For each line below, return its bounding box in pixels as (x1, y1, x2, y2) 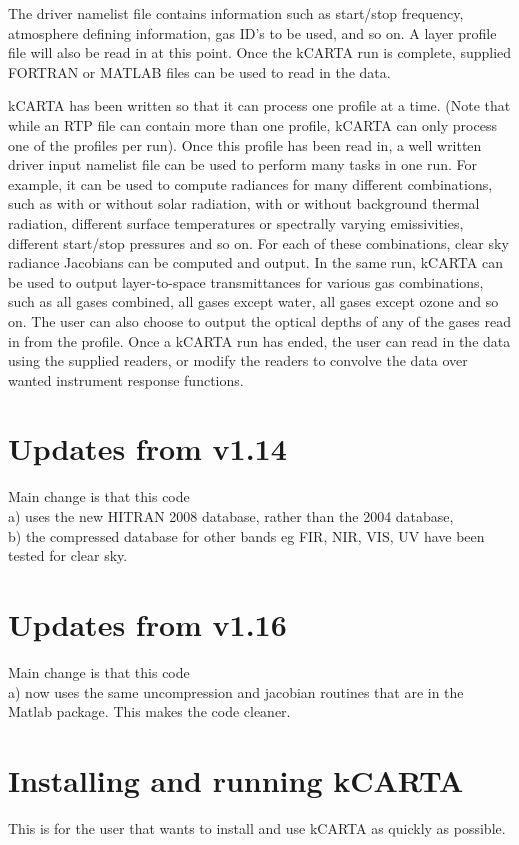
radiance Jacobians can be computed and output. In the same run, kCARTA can (8, 252, 503, 273)
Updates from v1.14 (8, 428, 287, 469)
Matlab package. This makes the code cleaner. (8, 701, 291, 722)
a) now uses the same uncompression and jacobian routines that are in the (8, 681, 464, 702)
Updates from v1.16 (8, 603, 287, 644)
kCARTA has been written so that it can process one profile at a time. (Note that (8, 95, 511, 116)
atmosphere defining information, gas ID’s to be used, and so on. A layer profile (8, 22, 497, 43)
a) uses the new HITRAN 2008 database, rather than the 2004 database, (8, 506, 454, 526)
